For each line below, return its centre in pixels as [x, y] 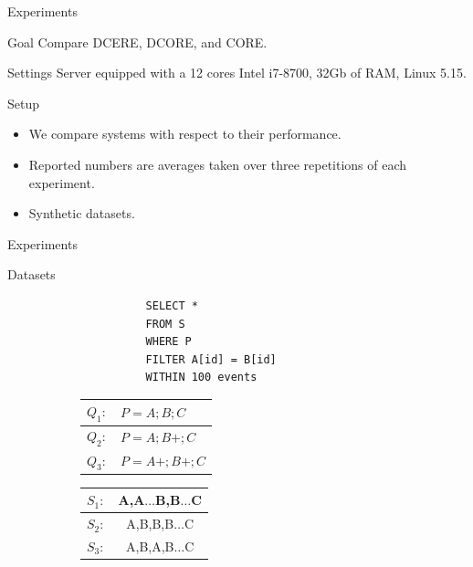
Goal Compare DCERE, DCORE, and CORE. [137, 42]
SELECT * [172, 305]
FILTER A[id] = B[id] [211, 359]
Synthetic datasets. [82, 213]
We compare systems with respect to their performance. [185, 134]
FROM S [165, 324]
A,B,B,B [150, 524]
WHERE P [168, 342]
